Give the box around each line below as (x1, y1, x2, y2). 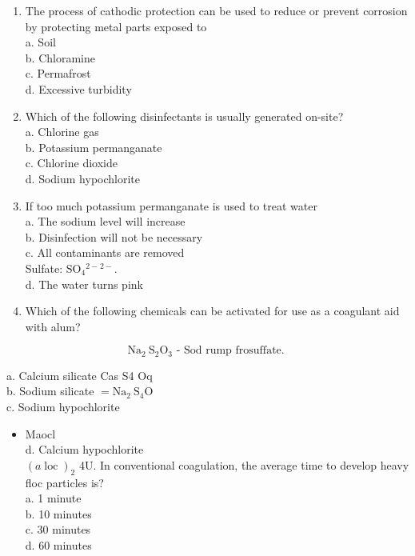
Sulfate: (25, 259, 63, 276)
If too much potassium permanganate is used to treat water (25, 197, 317, 214)
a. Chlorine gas (25, 123, 99, 140)
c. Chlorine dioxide (25, 154, 118, 171)
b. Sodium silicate (6, 382, 94, 399)
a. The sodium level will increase (25, 213, 186, 230)
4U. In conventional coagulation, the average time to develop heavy (78, 456, 409, 473)
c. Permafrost (25, 65, 91, 82)
